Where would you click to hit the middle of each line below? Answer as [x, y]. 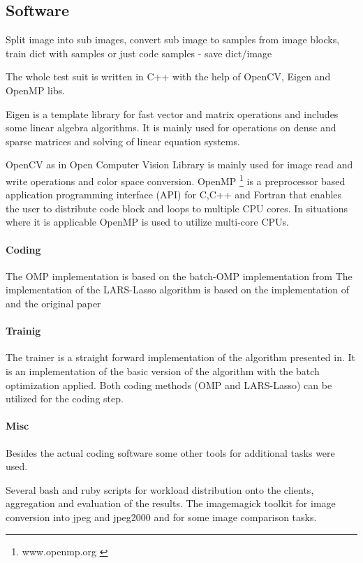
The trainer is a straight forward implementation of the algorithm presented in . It [181, 357]
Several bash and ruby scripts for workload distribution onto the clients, [160, 489]
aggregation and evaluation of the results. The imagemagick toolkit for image [171, 503]
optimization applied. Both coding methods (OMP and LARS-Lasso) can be [169, 385]
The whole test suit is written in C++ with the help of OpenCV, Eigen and [168, 76]
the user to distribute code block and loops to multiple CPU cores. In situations [177, 208]
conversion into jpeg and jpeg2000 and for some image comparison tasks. [161, 517]
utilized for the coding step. [65, 399]
